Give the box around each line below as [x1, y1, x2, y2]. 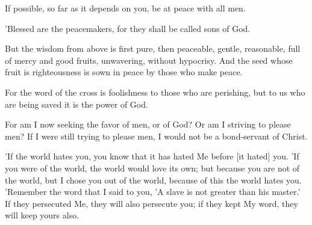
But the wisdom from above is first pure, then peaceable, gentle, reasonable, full [5, 42, 301, 55]
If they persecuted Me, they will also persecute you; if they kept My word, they [5, 197, 298, 209]
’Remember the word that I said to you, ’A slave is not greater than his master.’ [5, 185, 301, 198]
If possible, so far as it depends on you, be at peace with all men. [5, 2, 246, 14]
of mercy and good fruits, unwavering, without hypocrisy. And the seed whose [5, 54, 293, 66]
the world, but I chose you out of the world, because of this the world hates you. [5, 173, 302, 186]
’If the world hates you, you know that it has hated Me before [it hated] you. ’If [5, 150, 299, 162]
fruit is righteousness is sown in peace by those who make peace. [5, 66, 243, 78]
